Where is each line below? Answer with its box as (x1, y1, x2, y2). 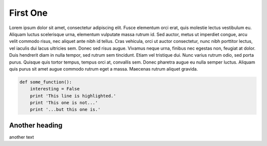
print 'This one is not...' (30, 100, 98, 106)
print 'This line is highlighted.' (30, 93, 116, 99)
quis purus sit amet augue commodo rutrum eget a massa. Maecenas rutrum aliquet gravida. (9, 66, 198, 72)
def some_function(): (19, 79, 72, 85)
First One (9, 7, 48, 18)
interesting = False (30, 86, 80, 92)
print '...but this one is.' (30, 107, 101, 112)
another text (9, 134, 34, 140)
